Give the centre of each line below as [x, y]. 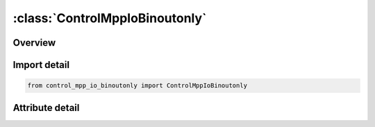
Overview [34, 43]
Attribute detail [46, 108]
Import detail [41, 65]
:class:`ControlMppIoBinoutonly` [110, 18]
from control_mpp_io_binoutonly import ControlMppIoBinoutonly [137, 86]
